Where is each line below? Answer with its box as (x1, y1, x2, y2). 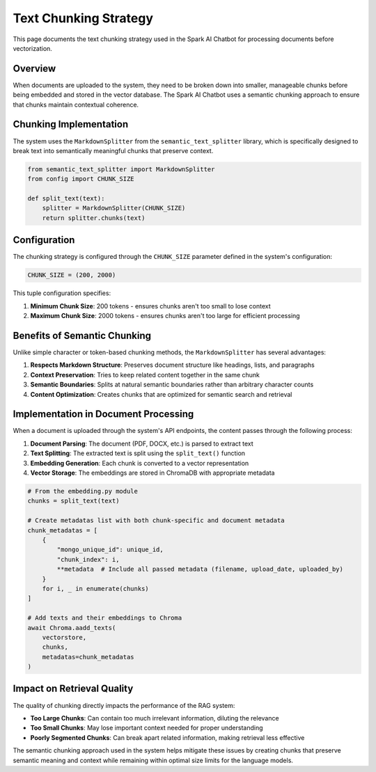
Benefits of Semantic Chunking (13, 329, 152, 341)
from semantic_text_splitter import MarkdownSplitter (27, 165, 215, 173)
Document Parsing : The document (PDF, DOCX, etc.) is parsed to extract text (30, 439, 253, 448)
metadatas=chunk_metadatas (42, 653, 135, 661)
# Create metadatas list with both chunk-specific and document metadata (27, 517, 285, 525)
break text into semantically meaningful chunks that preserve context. (13, 146, 214, 155)
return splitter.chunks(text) (42, 214, 146, 222)
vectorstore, (42, 633, 87, 641)
